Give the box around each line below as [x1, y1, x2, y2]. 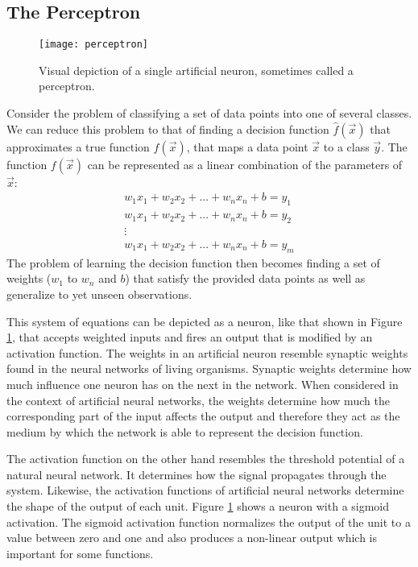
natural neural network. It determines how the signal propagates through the [6, 466, 387, 482]
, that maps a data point [186, 138, 308, 155]
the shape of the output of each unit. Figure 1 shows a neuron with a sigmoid [6, 498, 390, 515]
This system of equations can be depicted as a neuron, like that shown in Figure [6, 312, 403, 329]
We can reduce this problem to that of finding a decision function [6, 120, 329, 137]
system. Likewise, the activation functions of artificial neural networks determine [6, 482, 404, 499]
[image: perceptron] [39, 39, 149, 51]
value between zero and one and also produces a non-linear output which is [6, 529, 378, 546]
